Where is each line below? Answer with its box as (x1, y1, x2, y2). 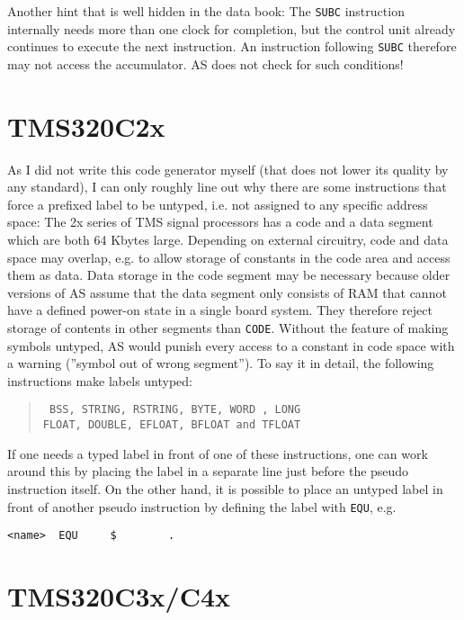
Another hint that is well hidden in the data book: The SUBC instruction (7, 2, 405, 20)
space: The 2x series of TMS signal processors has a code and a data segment (7, 212, 433, 231)
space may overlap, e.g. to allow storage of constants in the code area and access (7, 247, 451, 266)
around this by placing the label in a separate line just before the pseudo (7, 462, 409, 481)
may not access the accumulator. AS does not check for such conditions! (7, 54, 404, 73)
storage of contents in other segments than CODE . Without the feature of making (7, 318, 449, 337)
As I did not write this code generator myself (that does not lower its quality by (7, 159, 449, 178)
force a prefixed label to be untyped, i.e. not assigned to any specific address (7, 194, 428, 213)
